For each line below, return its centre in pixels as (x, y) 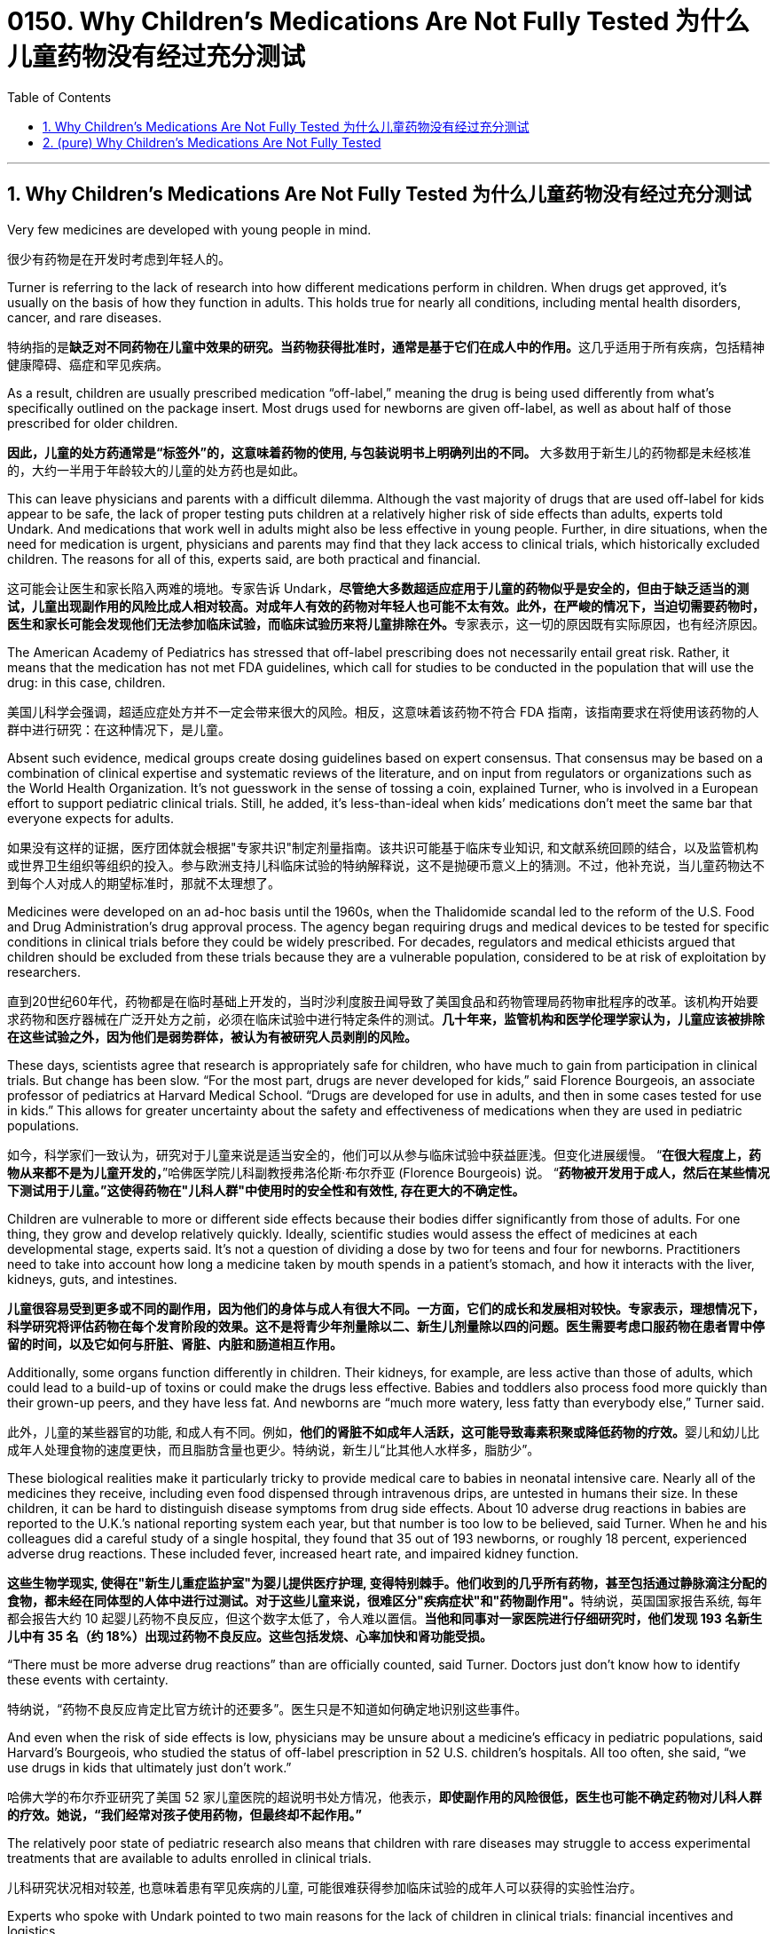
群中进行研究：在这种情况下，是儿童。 (119, 729)
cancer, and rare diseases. (85, 317)
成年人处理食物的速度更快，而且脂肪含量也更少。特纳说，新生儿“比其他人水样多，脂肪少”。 (274, 1449)
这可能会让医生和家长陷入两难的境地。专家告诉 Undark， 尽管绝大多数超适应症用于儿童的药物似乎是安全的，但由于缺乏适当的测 (378, 588)
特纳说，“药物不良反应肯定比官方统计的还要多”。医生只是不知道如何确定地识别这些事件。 (267, 1708)
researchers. (44, 971)
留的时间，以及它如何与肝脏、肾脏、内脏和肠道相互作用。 (175, 1343)
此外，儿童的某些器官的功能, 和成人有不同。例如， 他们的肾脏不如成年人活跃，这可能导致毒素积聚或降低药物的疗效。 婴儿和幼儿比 (383, 1431)
